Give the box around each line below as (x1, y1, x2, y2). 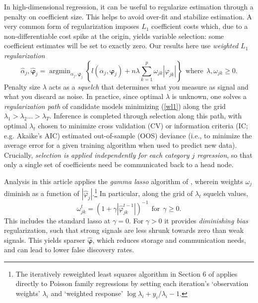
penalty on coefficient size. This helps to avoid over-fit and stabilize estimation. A (4, 11, 252, 21)
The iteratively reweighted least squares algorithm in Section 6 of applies (15, 268, 238, 279)
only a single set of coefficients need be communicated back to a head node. (4, 159, 234, 170)
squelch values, (203, 188, 249, 199)
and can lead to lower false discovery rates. (4, 244, 134, 255)
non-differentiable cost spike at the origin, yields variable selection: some (4, 30, 224, 41)
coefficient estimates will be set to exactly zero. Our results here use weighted (4, 40, 239, 51)
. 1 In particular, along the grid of (92, 187, 193, 199)
